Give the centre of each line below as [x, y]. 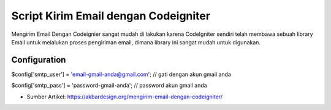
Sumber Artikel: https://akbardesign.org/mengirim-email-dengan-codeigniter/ [125, 97]
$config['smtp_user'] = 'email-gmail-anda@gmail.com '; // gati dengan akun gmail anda [121, 74]
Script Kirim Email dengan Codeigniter [111, 16]
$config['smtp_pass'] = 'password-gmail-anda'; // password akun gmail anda [109, 86]
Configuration [39, 60]
